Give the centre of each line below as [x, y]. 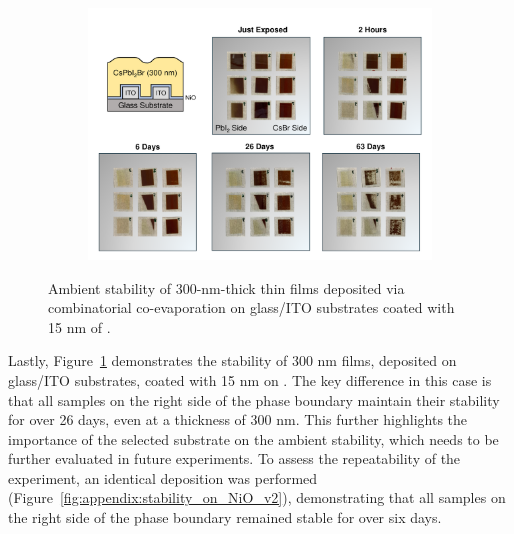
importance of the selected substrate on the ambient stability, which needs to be [253, 438]
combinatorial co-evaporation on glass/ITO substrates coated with [251, 307]
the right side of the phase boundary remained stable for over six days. [225, 517]
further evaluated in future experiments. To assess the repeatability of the [234, 458]
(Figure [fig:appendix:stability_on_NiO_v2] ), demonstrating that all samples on [257, 497]
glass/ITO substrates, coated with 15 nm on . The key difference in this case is [250, 379]
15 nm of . [79, 326]
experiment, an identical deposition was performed [163, 477]
